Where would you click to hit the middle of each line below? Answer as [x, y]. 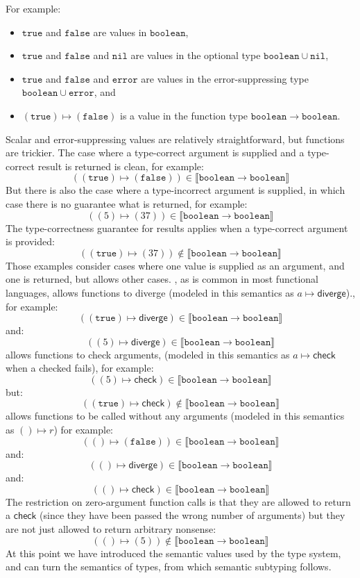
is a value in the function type [184, 115]
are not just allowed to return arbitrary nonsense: [111, 529]
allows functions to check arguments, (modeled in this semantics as [148, 354]
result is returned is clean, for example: [121, 166]
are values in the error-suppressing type [225, 78]
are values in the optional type [196, 55]
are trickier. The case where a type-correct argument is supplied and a [155, 152]
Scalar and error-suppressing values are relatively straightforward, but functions [175, 139]
